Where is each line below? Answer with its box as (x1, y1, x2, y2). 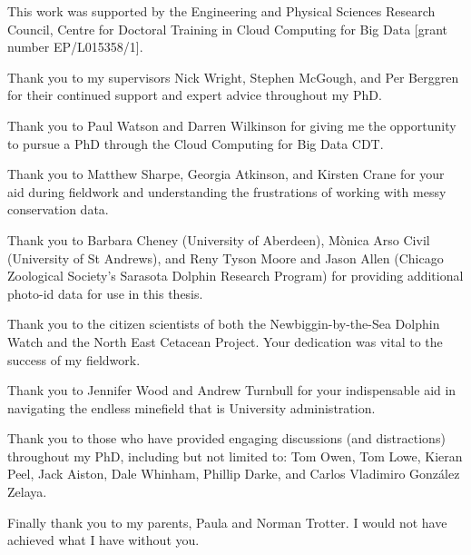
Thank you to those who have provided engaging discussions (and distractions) (7, 429, 446, 448)
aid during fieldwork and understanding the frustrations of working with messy (7, 182, 446, 201)
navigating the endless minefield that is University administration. (7, 398, 376, 417)
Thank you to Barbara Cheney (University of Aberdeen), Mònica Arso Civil (7, 230, 430, 249)
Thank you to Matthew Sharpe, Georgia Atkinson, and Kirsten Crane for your (7, 164, 445, 183)
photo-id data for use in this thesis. (7, 283, 203, 302)
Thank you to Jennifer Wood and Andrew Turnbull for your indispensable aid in (7, 381, 456, 400)
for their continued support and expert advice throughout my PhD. (7, 85, 382, 104)
